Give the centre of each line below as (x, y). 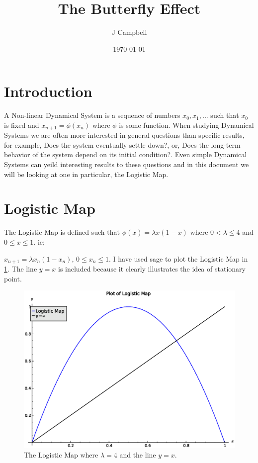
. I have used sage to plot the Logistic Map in (178, 258)
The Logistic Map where (61, 455)
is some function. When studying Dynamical (186, 125)
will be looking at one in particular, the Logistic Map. (86, 174)
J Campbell (129, 32)
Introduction (48, 91)
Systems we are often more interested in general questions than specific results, (124, 135)
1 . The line (21, 269)
